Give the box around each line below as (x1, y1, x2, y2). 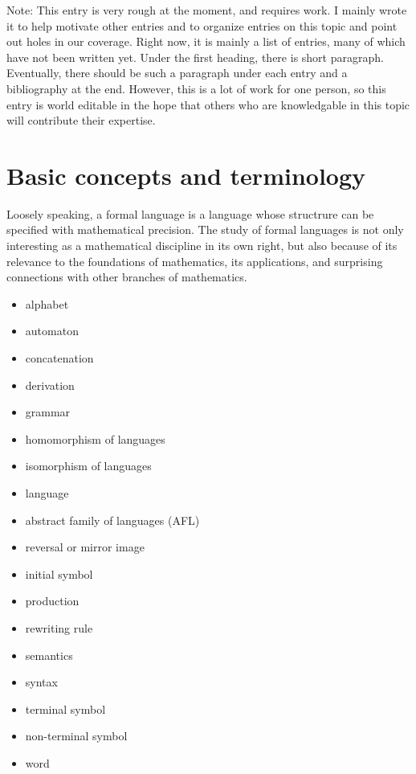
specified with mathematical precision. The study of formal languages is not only (6, 221, 404, 238)
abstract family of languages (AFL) (25, 511, 200, 528)
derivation (25, 376, 75, 393)
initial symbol (25, 565, 93, 582)
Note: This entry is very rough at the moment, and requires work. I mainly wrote (6, 2, 407, 18)
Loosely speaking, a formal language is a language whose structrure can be (6, 205, 374, 222)
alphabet (25, 295, 69, 312)
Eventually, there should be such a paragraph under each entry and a (6, 64, 348, 81)
